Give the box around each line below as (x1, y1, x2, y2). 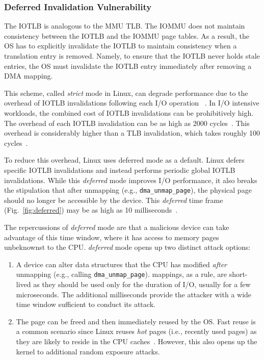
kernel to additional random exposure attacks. (16, 346, 160, 356)
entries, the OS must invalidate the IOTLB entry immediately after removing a (4, 60, 252, 71)
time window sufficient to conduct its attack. (16, 299, 155, 310)
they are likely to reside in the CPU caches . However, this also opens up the (16, 336, 257, 346)
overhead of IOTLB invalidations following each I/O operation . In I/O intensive (4, 97, 259, 108)
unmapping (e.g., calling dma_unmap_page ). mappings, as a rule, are (16, 269, 227, 279)
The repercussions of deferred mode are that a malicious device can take (4, 221, 229, 232)
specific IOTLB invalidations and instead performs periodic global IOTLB (4, 164, 235, 175)
